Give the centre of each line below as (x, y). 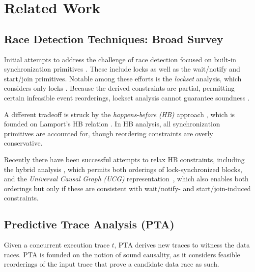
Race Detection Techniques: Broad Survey (114, 38)
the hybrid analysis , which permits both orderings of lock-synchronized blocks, (123, 169)
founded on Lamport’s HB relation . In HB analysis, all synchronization (112, 124)
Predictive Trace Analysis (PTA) (89, 224)
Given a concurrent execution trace (57, 245)
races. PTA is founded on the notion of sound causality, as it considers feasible (122, 254)
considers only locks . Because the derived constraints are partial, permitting (119, 88)
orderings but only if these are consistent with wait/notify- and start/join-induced (127, 188)
